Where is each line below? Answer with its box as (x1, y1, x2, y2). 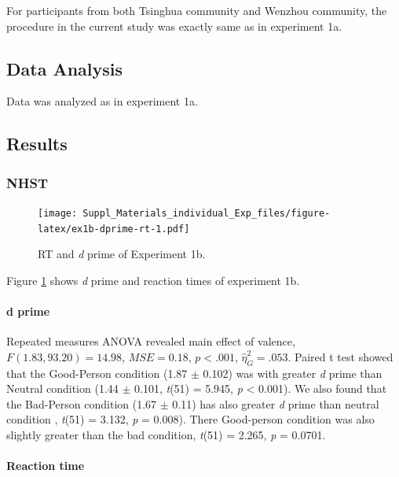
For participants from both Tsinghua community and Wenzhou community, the (6, 2, 387, 18)
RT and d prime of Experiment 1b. (38, 246, 206, 262)
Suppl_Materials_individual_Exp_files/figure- (82, 207, 331, 219)
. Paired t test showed (287, 348, 394, 364)
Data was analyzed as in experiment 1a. (6, 93, 198, 109)
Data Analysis (6, 56, 123, 80)
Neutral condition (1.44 (6, 380, 119, 397)
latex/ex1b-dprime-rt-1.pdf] (38, 223, 190, 235)
